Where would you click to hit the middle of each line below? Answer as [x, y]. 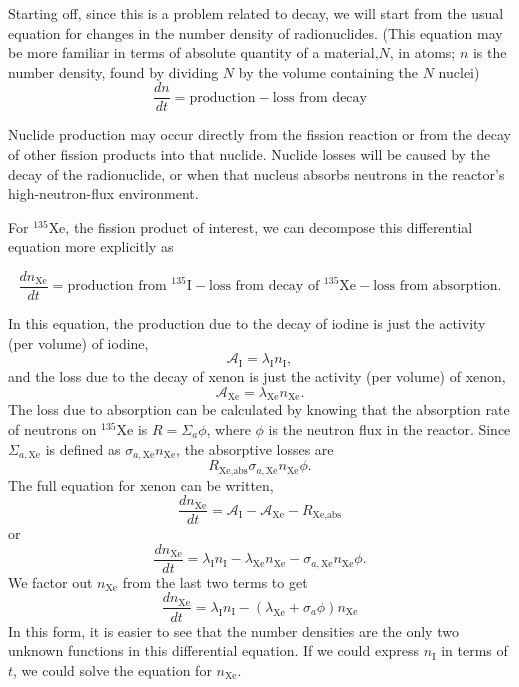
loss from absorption [435, 286]
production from [117, 286]
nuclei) [459, 71]
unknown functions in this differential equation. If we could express [214, 650]
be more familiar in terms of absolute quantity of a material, [193, 52]
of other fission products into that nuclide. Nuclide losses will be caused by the [249, 154]
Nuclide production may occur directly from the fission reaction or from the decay [259, 134]
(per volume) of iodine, [78, 342]
